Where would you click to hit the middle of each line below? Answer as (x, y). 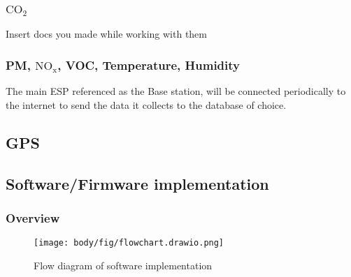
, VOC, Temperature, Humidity (149, 65)
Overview (33, 217)
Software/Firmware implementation (137, 183)
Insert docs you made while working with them (106, 34)
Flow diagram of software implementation (123, 265)
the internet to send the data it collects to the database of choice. (146, 104)
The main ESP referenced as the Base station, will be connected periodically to (176, 91)
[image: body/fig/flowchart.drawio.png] (129, 243)
